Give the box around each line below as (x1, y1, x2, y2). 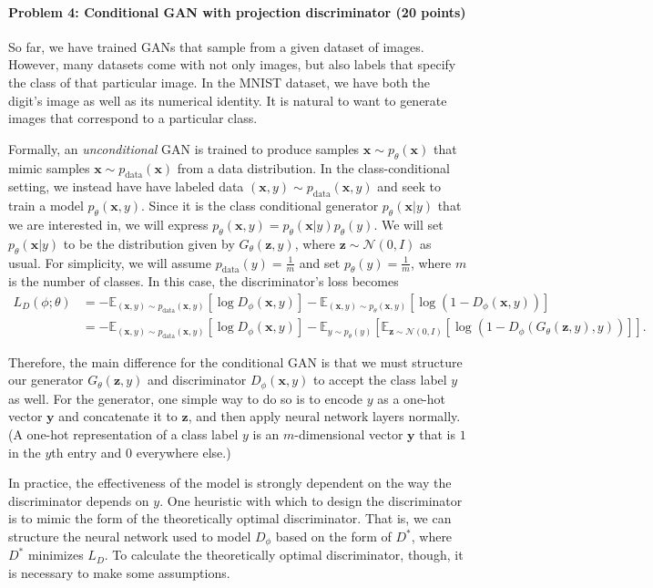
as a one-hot (377, 388, 446, 407)
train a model (8, 196, 84, 215)
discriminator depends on (8, 490, 149, 510)
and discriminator (148, 370, 247, 389)
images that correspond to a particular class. (8, 108, 258, 128)
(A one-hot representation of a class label (8, 425, 239, 444)
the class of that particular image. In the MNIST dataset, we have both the (8, 72, 431, 91)
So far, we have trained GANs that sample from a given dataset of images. (8, 36, 424, 56)
